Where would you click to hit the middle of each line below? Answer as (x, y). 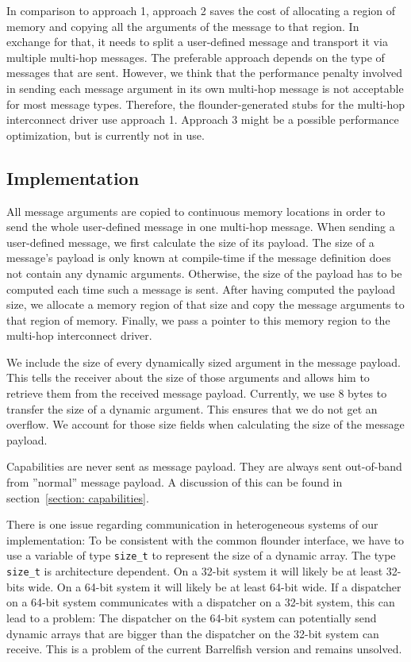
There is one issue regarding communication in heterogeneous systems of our (192, 524)
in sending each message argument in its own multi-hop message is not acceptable (205, 88)
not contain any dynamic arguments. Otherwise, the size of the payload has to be (204, 273)
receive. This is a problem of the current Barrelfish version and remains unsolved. (204, 649)
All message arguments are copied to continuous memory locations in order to (196, 211)
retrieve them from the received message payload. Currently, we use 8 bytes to (197, 393)
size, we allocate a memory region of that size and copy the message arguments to (205, 304)
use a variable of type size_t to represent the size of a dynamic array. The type (201, 555)
